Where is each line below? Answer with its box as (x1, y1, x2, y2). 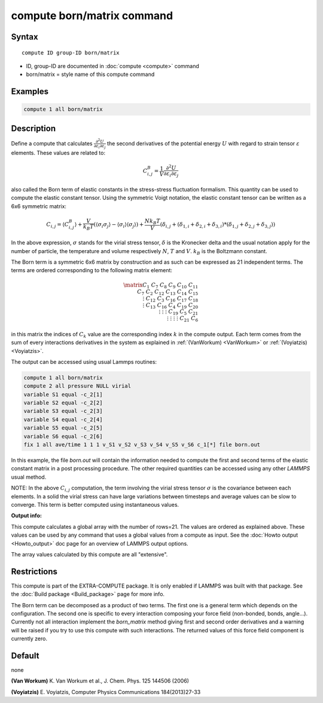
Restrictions (11, 566, 58, 577)
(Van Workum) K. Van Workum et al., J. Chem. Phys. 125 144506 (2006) (11, 677, 190, 684)
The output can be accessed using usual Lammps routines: (11, 358, 157, 365)
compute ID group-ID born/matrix (22, 49, 120, 56)
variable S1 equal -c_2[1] (23, 391, 103, 398)
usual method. (11, 473, 47, 480)
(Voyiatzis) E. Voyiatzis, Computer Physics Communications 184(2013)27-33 (11, 688, 201, 695)
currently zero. (11, 635, 48, 643)
